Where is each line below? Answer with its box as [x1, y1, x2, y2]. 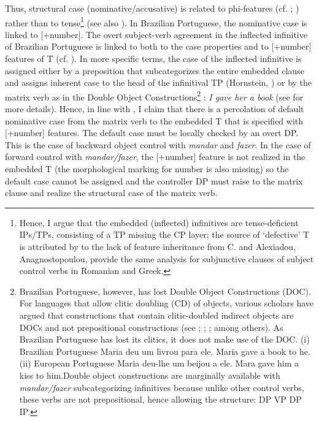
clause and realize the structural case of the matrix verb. [5, 186, 218, 199]
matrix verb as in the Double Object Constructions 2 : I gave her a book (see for [5, 88, 304, 103]
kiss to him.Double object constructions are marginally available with [19, 368, 280, 381]
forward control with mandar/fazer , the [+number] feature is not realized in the [5, 150, 306, 163]
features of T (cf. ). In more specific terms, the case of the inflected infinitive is [5, 52, 302, 65]
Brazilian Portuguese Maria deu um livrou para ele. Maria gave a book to [19, 344, 297, 357]
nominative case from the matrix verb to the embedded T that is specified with [5, 114, 304, 127]
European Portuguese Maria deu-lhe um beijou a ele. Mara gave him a [34, 357, 299, 370]
